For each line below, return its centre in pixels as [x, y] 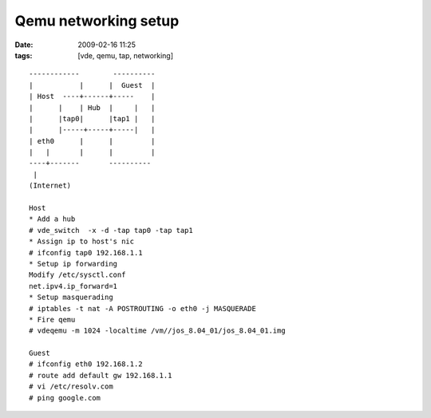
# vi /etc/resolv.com [71, 386]
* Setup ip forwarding [73, 264]
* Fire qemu [52, 319]
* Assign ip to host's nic [82, 242]
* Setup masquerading [71, 298]
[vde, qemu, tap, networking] [126, 55]
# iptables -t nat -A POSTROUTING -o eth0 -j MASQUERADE [143, 308]
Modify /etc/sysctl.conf [77, 275]
